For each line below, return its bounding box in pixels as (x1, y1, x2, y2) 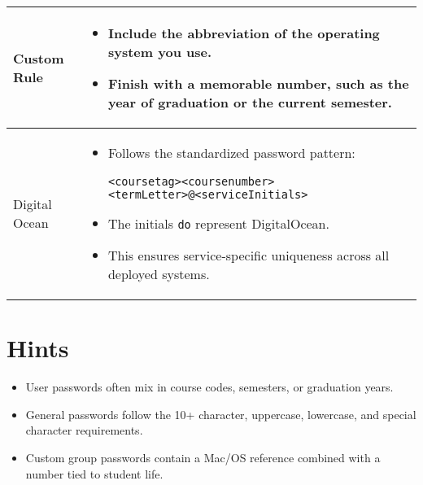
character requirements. (25, 422, 143, 439)
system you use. (107, 42, 212, 61)
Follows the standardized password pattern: (107, 143, 355, 162)
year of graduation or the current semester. (107, 93, 392, 111)
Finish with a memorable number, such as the (107, 74, 409, 93)
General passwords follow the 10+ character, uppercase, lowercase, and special (25, 405, 416, 422)
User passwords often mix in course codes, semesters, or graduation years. (25, 378, 394, 395)
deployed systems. (107, 264, 210, 283)
